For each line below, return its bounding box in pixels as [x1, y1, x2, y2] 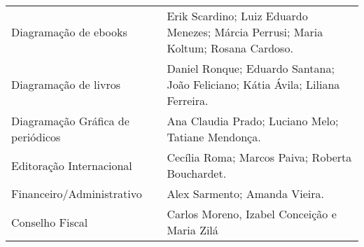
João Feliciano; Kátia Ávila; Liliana [167, 76, 340, 92]
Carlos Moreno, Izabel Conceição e [167, 206, 337, 222]
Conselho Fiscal [11, 213, 88, 230]
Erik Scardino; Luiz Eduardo [167, 8, 308, 24]
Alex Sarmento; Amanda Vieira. [167, 185, 324, 202]
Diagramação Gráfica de [11, 113, 129, 129]
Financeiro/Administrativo [11, 185, 142, 202]
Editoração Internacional [11, 157, 132, 174]
